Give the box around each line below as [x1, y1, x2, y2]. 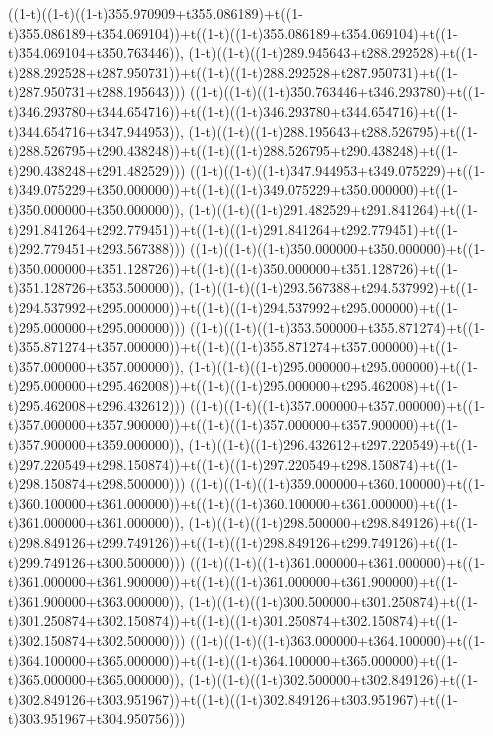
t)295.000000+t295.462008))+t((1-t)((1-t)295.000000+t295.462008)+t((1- [8, 375, 458, 396]
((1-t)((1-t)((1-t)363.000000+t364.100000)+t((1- [190, 630, 485, 650]
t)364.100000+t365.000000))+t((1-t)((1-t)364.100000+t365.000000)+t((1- [8, 649, 458, 670]
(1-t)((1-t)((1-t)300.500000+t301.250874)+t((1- [188, 590, 478, 611]
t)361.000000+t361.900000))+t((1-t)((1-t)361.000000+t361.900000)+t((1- [8, 571, 458, 592]
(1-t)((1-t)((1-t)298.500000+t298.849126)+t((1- [188, 512, 478, 533]
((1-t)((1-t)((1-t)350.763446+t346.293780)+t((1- [190, 81, 485, 102]
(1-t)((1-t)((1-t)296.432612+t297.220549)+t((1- [188, 434, 478, 455]
